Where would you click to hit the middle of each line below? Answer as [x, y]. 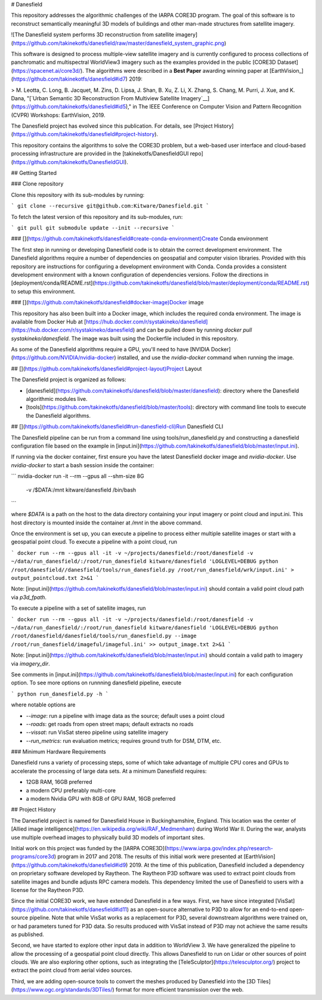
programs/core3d [33, 857]
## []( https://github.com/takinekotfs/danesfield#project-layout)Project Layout [106, 368]
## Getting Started [34, 173]
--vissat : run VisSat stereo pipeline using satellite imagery [97, 732]
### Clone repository [37, 184]
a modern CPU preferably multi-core [71, 790]
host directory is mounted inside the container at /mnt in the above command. [107, 523]
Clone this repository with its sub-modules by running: [78, 195]
